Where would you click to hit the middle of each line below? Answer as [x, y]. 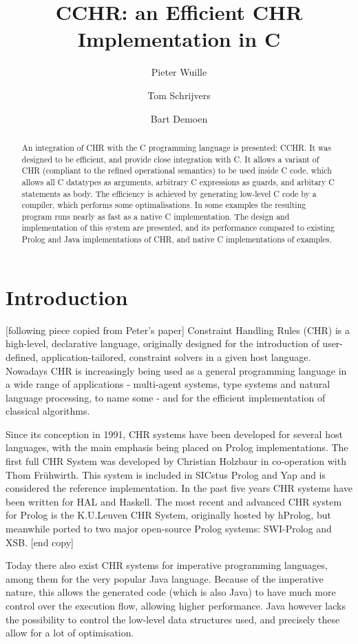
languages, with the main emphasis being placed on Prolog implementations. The [177, 447]
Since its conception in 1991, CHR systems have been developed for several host [174, 434]
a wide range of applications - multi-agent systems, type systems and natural [168, 384]
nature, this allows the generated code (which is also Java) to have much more [171, 592]
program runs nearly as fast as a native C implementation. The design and [156, 216]
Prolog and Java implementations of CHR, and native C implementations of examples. [177, 239]
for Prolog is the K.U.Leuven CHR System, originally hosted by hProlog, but [168, 515]
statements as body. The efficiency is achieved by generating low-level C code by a [169, 193]
